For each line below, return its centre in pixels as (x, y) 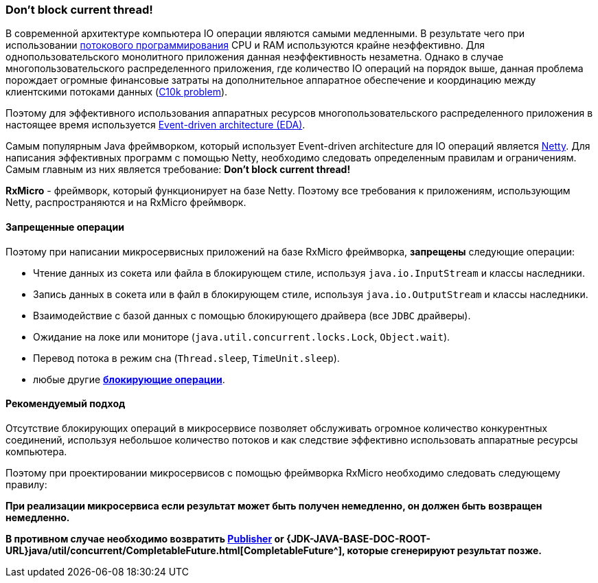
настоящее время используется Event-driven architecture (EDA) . (156, 125)
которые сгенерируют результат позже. (445, 550)
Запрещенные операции (65, 227)
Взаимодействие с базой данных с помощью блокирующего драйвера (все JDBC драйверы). (252, 315)
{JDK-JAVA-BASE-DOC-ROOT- (358, 538)
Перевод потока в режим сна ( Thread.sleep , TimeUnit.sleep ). (186, 358)
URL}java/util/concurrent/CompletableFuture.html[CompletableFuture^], (175, 550)
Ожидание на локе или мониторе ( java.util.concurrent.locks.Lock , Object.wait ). (242, 336)
